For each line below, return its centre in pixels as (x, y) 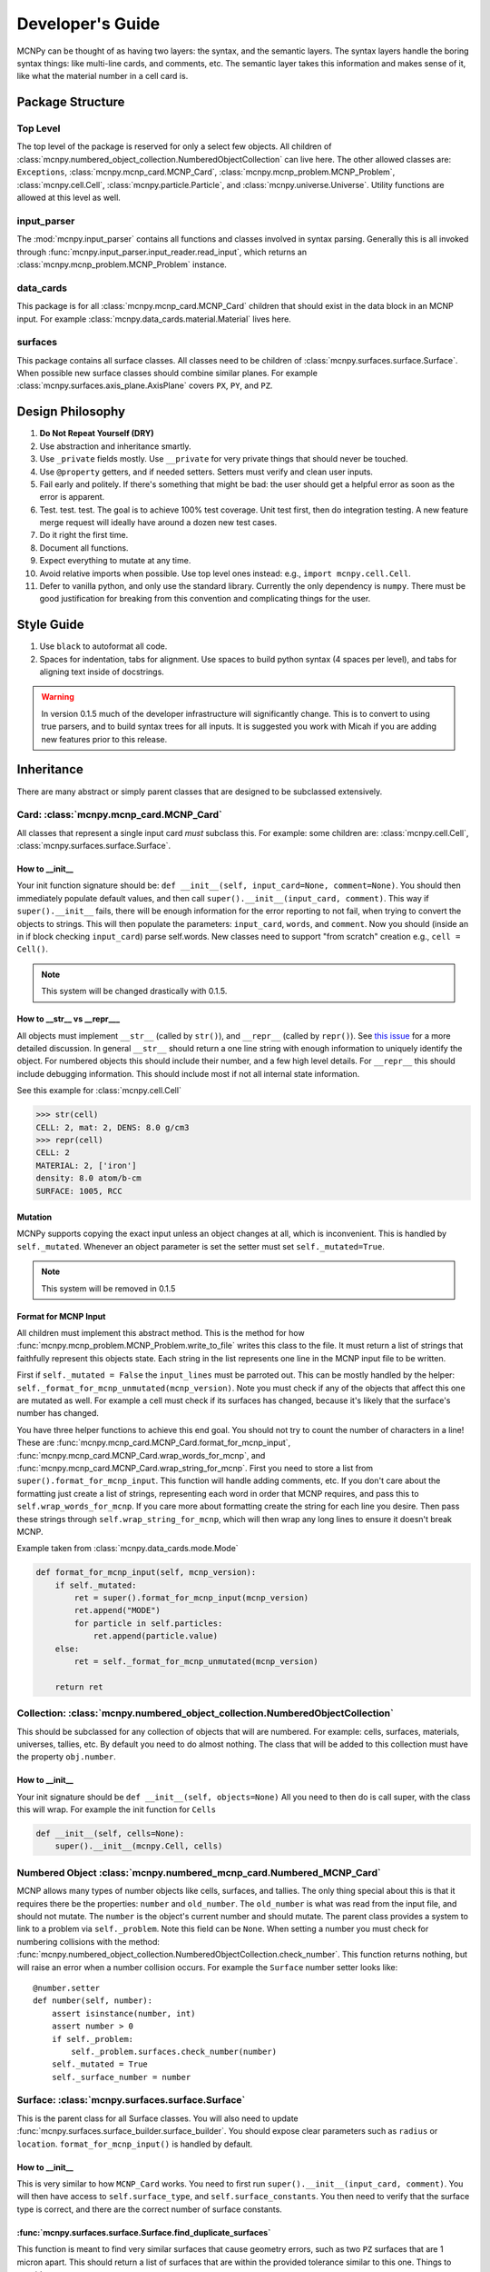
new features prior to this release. (104, 739)
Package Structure (71, 102)
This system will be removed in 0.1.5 (108, 1288)
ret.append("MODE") (117, 1610)
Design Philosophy (71, 412)
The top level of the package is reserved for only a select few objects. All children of (174, 146)
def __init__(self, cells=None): (110, 1834)
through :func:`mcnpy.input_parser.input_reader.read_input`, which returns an (162, 252)
